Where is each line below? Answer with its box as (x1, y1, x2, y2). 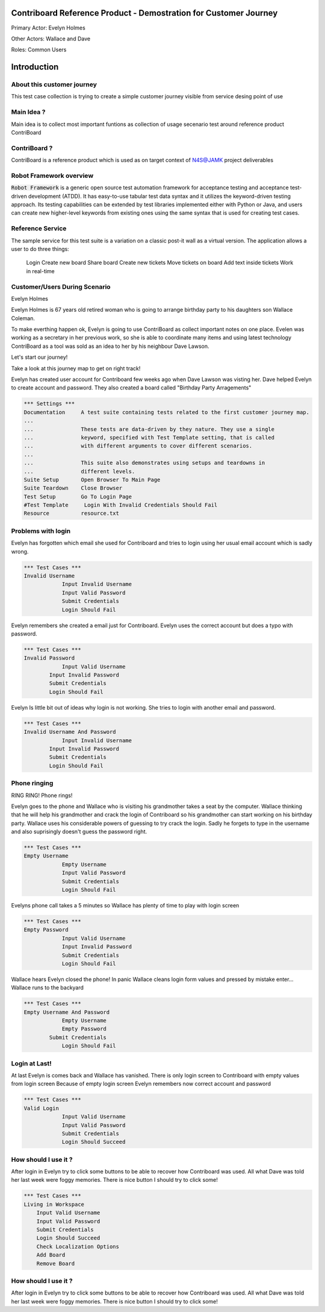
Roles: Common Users (11, 46, 67, 54)
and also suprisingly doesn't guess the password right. (11, 828, 147, 835)
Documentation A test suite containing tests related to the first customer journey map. (23, 409, 310, 415)
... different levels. (23, 468, 135, 475)
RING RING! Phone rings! (11, 792, 73, 799)
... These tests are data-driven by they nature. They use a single (23, 426, 275, 432)
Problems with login (11, 526, 71, 535)
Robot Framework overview (11, 171, 94, 180)
